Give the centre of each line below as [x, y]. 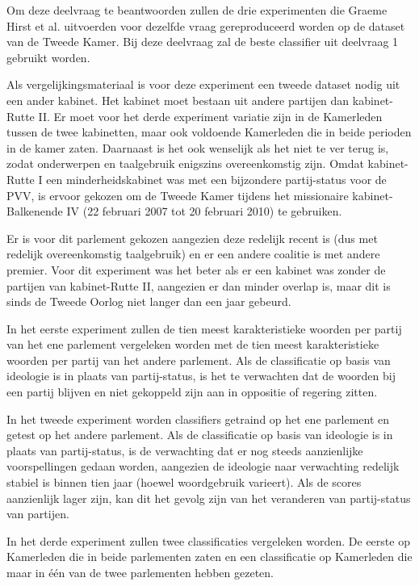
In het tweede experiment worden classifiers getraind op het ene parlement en [198, 419]
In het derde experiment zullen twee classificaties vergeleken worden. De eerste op [208, 540]
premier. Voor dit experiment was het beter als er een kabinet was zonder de [196, 269]
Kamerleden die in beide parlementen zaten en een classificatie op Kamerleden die [209, 557]
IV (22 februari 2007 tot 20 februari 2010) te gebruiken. [204, 211]
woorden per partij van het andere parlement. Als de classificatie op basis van [199, 360]
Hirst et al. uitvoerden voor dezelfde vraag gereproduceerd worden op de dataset [206, 25]
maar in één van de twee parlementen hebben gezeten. [140, 572]
